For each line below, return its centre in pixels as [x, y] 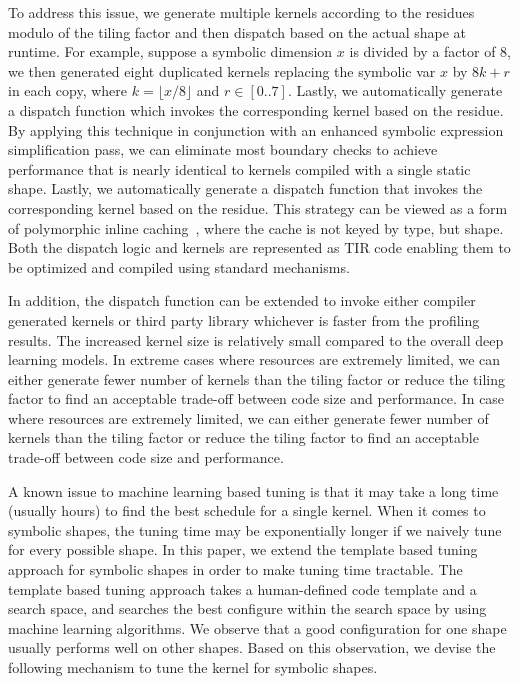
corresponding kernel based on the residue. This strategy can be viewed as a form [258, 207]
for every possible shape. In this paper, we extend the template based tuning [243, 549]
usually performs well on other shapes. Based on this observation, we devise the [252, 647]
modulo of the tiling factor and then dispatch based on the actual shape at [237, 31]
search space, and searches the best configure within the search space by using [247, 608]
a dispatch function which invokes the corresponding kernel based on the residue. [256, 109]
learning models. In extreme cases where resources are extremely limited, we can [254, 359]
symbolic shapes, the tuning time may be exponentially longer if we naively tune [255, 529]
